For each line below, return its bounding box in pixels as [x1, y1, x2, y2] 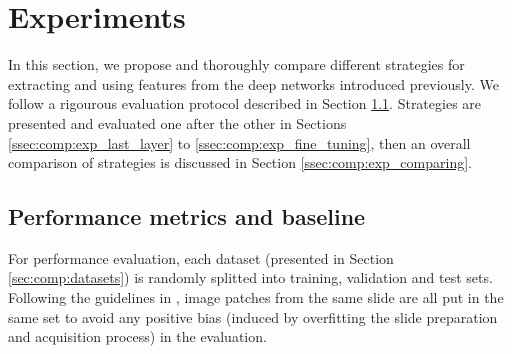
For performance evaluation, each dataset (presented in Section [8, 247, 394, 268]
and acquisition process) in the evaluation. [8, 326, 267, 347]
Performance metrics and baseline [8, 201, 366, 232]
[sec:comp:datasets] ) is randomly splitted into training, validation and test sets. [8, 267, 493, 288]
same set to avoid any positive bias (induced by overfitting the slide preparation [8, 306, 498, 327]
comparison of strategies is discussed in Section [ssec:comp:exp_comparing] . [8, 152, 472, 173]
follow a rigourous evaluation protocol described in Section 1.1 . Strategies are [8, 93, 482, 114]
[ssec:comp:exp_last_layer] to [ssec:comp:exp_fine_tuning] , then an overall [8, 132, 471, 153]
